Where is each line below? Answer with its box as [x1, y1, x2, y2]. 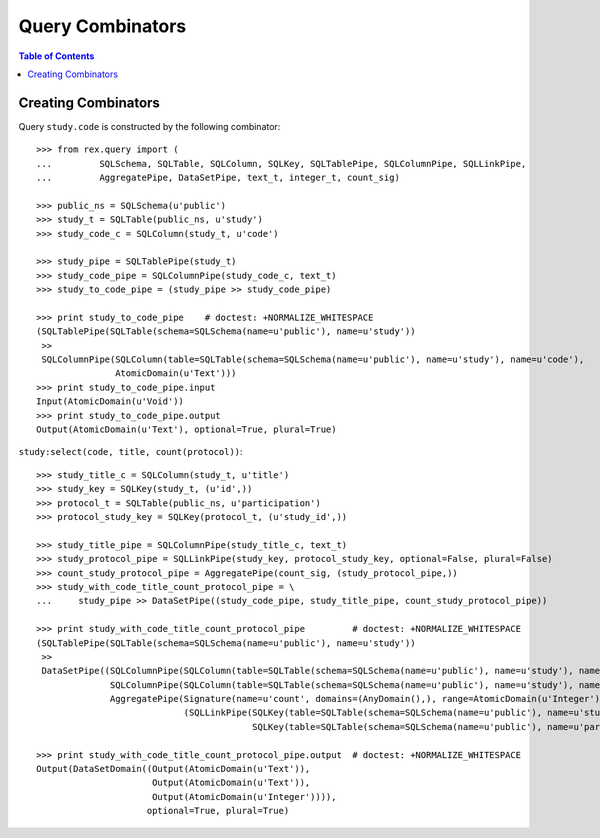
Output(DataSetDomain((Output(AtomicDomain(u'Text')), [36, 763, 311, 775]
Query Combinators [18, 15, 187, 37]
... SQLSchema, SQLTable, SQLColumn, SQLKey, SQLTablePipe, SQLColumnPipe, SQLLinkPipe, [36, 158, 527, 169]
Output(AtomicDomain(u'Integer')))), [151, 791, 337, 802]
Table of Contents [18, 50, 95, 62]
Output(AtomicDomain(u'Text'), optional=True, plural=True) [36, 424, 337, 435]
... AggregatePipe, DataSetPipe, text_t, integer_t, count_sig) [36, 172, 400, 184]
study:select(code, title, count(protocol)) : [18, 446, 244, 458]
